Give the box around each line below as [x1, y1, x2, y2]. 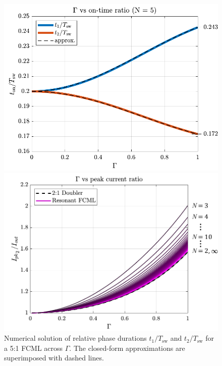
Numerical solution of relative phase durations [4, 333, 147, 343]
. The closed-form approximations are [69, 342, 185, 353]
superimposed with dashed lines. [4, 352, 104, 363]
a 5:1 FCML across [4, 342, 63, 353]
